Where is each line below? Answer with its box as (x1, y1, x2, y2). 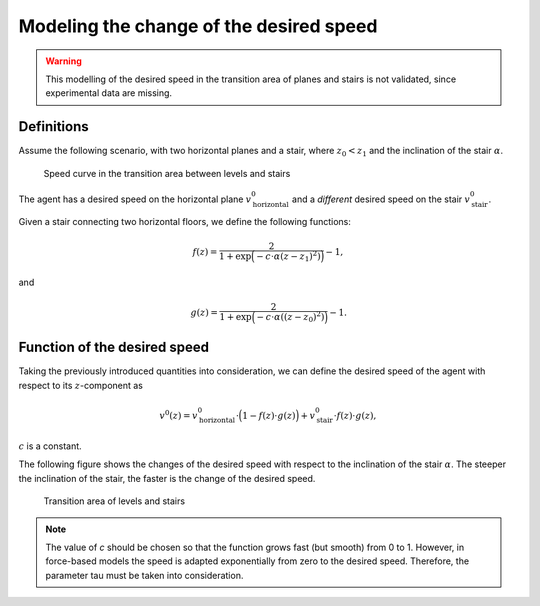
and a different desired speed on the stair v (291, 193, 471, 205)
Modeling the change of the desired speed (18, 15, 378, 37)
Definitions (18, 118, 89, 135)
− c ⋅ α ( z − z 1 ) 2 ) (256, 248, 321, 264)
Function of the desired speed (18, 339, 210, 356)
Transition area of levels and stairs (43, 495, 185, 507)
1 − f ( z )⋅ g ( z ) (241, 410, 296, 421)
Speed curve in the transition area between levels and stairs (43, 167, 291, 179)
